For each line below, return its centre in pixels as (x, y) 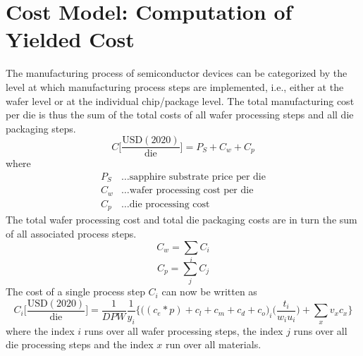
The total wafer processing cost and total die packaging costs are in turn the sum (181, 220)
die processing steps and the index (80, 344)
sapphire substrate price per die (197, 177)
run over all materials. (213, 344)
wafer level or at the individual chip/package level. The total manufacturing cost (180, 100)
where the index (40, 330)
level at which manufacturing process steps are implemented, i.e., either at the (175, 86)
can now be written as (209, 291)
